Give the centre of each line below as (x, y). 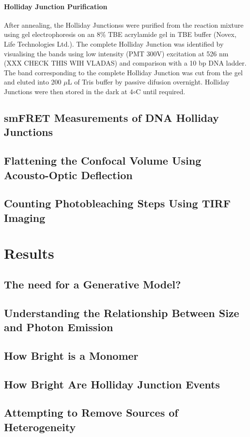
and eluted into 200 (33, 82)
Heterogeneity (40, 427)
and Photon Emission (59, 327)
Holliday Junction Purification (56, 6)
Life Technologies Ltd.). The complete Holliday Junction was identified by (114, 43)
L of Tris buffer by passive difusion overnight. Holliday (148, 82)
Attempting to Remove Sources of (91, 412)
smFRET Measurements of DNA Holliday (111, 117)
